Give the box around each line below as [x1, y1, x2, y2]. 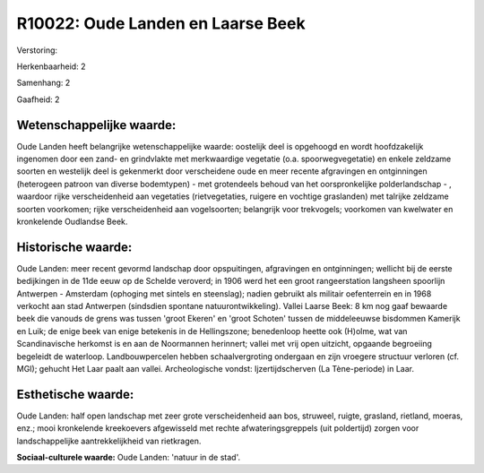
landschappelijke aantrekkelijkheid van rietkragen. [16, 435, 202, 446]
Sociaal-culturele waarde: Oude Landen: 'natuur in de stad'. [16, 452, 241, 463]
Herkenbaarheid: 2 [16, 61, 86, 72]
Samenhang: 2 [16, 77, 71, 89]
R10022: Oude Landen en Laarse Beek [16, 13, 306, 33]
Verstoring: [16, 45, 58, 56]
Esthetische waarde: [16, 386, 134, 402]
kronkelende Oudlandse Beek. [16, 216, 128, 227]
